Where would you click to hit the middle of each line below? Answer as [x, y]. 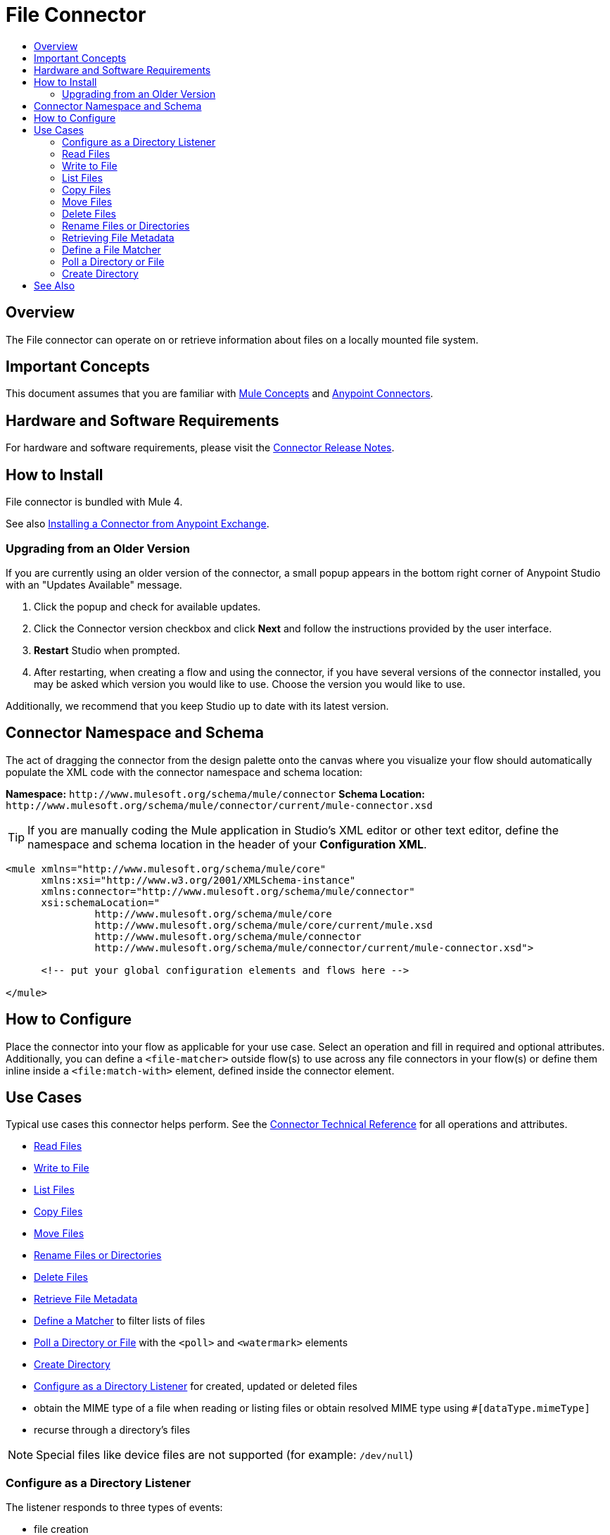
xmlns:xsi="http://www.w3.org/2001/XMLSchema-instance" [198, 880]
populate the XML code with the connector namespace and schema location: [184, 772]
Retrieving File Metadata [118, 237]
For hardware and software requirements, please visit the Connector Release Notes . [200, 448]
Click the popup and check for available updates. [147, 606]
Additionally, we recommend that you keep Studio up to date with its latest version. [197, 706]
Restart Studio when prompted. [107, 650]
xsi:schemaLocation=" [101, 902]
